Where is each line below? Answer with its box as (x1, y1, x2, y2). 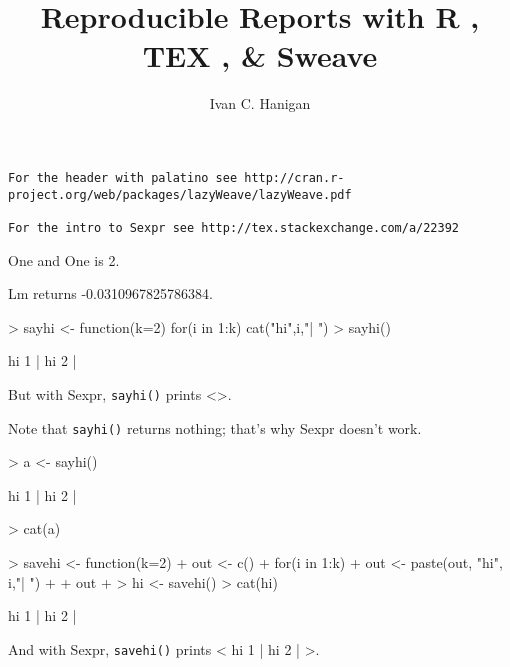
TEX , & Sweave (142, 35, 378, 76)
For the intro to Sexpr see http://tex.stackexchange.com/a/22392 (8, 220, 460, 235)
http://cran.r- (244, 170, 345, 185)
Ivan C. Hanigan (209, 93, 311, 114)
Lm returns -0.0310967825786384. (8, 283, 213, 304)
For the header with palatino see (8, 170, 238, 185)
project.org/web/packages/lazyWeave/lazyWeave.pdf (8, 187, 352, 202)
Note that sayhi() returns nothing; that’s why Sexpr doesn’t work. (8, 417, 422, 438)
